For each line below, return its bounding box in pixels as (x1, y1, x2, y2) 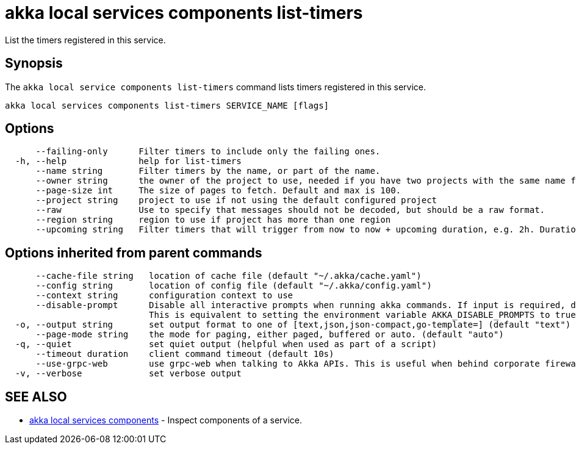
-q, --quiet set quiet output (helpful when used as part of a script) (15, 339, 437, 350)
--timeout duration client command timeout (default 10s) (35, 349, 334, 359)
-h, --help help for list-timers (15, 156, 242, 167)
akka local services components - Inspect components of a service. (29, 415, 302, 426)
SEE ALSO (5, 389, 67, 404)
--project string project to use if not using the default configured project (35, 195, 437, 206)
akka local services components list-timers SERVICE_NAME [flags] (5, 100, 329, 110)
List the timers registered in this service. (5, 34, 166, 45)
